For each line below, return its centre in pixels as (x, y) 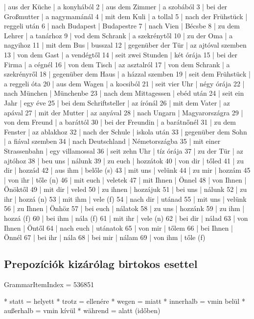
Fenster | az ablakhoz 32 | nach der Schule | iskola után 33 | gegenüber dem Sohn (126, 131)
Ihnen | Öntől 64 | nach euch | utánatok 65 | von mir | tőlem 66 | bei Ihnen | (118, 227)
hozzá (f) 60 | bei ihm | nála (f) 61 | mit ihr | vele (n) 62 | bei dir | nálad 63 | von (126, 218)
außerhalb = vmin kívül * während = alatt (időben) (82, 310)
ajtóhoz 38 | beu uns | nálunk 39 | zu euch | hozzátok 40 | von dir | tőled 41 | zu (124, 160)
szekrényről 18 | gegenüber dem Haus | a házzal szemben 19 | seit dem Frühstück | (127, 74)
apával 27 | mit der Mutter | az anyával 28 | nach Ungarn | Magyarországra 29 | (124, 112)
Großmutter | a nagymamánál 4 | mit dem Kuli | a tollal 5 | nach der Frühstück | (126, 16)
